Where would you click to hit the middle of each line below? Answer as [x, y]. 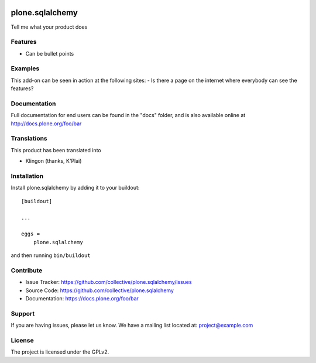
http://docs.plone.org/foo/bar [46, 124]
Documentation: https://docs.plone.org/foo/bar [82, 299]
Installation [27, 176]
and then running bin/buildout [51, 255]
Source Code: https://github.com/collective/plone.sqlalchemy [99, 290]
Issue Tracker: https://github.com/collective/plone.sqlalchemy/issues [109, 282]
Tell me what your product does [49, 27]
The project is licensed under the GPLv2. [60, 352]
